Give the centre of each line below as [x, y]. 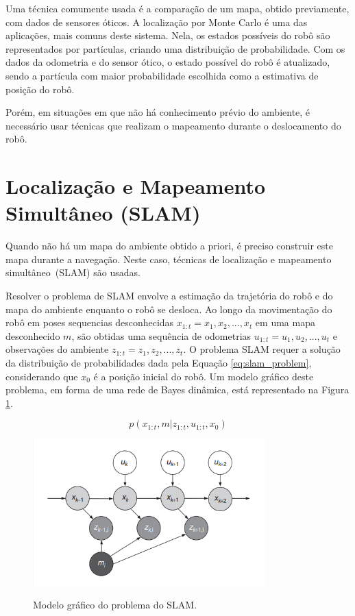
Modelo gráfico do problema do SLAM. [115, 605]
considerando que [42, 376]
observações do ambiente [57, 349]
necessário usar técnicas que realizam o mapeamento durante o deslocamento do [173, 125]
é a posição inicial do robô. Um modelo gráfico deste [204, 376]
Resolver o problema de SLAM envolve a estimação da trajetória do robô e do [169, 296]
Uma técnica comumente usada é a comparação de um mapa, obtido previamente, [177, 8]
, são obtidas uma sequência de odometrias [161, 335]
